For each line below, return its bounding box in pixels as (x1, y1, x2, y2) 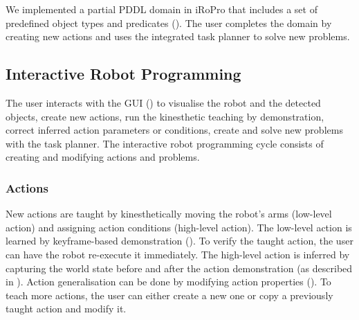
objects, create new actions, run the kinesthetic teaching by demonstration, (6, 109, 324, 123)
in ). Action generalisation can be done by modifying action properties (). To (6, 274, 331, 289)
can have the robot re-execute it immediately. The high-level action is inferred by (6, 247, 350, 261)
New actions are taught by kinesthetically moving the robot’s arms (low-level (6, 206, 332, 221)
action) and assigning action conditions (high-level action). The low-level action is (6, 220, 352, 234)
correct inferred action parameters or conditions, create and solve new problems (6, 123, 343, 137)
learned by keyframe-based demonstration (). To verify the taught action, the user (6, 233, 353, 248)
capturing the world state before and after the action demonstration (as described (6, 260, 353, 275)
